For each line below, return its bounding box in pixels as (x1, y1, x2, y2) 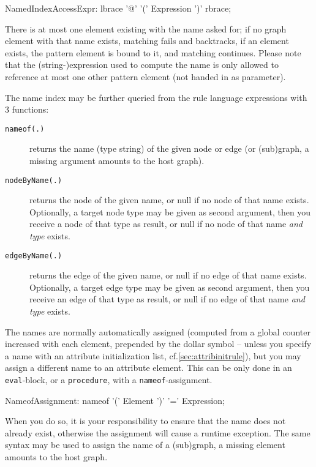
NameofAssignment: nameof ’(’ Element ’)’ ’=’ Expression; (5, 394, 225, 406)
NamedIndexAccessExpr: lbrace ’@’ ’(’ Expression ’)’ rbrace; (5, 2, 231, 14)
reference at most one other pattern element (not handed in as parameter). (5, 70, 286, 83)
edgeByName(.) (5, 251, 62, 260)
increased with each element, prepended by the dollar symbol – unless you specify (5, 337, 312, 350)
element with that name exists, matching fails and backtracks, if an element (5, 34, 289, 47)
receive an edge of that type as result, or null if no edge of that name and (29, 293, 305, 305)
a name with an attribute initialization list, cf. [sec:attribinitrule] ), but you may (5, 349, 301, 362)
